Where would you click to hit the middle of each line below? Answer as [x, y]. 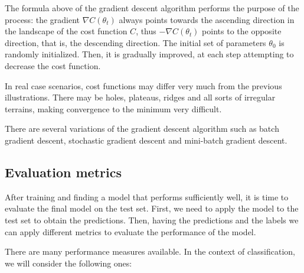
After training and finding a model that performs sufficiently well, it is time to [147, 196]
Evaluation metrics [63, 172]
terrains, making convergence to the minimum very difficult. [113, 108]
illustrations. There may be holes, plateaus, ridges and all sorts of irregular [140, 97]
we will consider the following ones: [68, 263]
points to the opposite [242, 31]
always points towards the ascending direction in [207, 19]
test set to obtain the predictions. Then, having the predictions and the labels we [152, 220]
